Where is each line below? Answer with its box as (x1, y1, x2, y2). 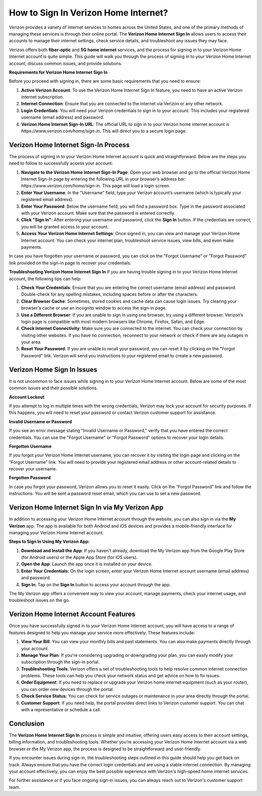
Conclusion (9, 719, 45, 727)
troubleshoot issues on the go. (9, 597, 70, 603)
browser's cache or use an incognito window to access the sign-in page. (21, 305, 167, 311)
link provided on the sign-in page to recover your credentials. (9, 260, 131, 266)
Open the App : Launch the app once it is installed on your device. (21, 561, 153, 567)
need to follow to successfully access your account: (9, 161, 114, 166)
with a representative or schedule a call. (21, 707, 101, 713)
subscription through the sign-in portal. (21, 659, 99, 665)
